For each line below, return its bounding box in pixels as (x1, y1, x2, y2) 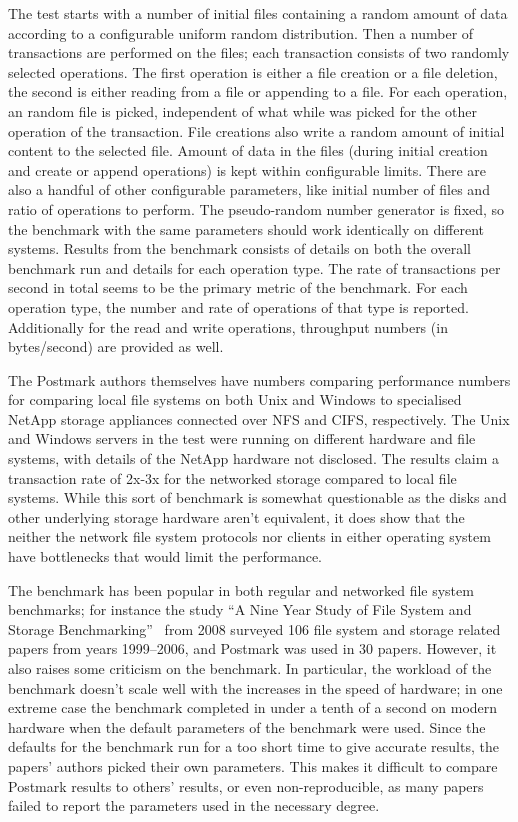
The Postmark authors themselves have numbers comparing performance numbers (8, 369, 511, 390)
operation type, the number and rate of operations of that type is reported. (8, 296, 469, 317)
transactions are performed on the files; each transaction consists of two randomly (8, 42, 510, 63)
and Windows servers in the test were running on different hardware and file (8, 428, 476, 449)
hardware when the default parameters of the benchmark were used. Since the (8, 716, 486, 737)
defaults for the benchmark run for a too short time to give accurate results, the (8, 736, 499, 757)
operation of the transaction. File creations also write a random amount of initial (8, 120, 505, 141)
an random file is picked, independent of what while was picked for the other (8, 100, 477, 121)
